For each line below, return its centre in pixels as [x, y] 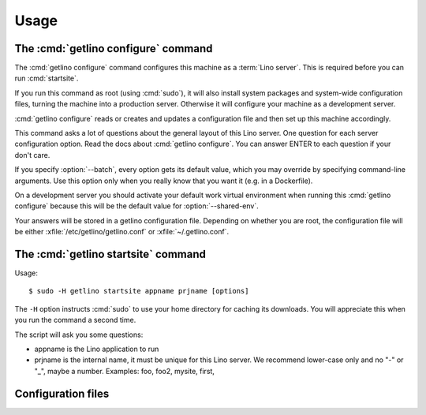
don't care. [32, 155]
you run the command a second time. [75, 320]
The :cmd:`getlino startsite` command [110, 254]
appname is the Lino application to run [97, 349]
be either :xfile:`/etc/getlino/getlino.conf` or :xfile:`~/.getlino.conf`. [121, 232]
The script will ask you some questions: [79, 335]
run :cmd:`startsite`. [47, 78]
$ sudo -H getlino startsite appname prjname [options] [139, 291]
